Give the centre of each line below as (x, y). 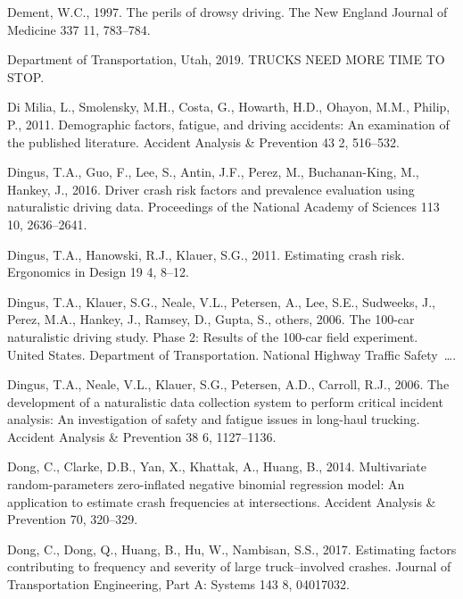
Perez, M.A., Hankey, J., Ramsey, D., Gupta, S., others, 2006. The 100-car (211, 319)
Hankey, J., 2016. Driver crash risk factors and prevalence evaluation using (211, 189)
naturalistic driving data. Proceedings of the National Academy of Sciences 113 (223, 207)
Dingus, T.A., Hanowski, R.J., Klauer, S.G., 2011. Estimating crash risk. (206, 254)
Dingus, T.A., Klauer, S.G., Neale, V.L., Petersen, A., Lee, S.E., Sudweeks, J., (221, 301)
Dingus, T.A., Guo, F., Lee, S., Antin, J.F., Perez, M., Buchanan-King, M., (213, 172)
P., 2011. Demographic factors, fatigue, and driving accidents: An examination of (228, 124)
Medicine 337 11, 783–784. (79, 29)
